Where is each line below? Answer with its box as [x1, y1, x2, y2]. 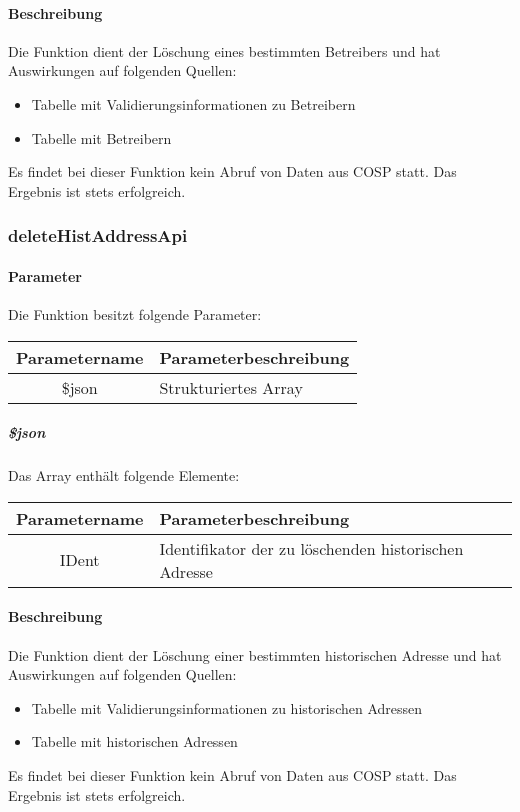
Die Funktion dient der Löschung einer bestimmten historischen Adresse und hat [8, 644, 502, 665]
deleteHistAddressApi [8, 223, 188, 248]
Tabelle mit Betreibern [31, 127, 172, 148]
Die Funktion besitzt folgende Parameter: [8, 304, 262, 324]
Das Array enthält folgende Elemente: [8, 465, 240, 486]
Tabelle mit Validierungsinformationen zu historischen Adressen [31, 697, 423, 718]
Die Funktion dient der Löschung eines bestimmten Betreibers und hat [8, 40, 441, 61]
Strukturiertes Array [159, 375, 303, 399]
